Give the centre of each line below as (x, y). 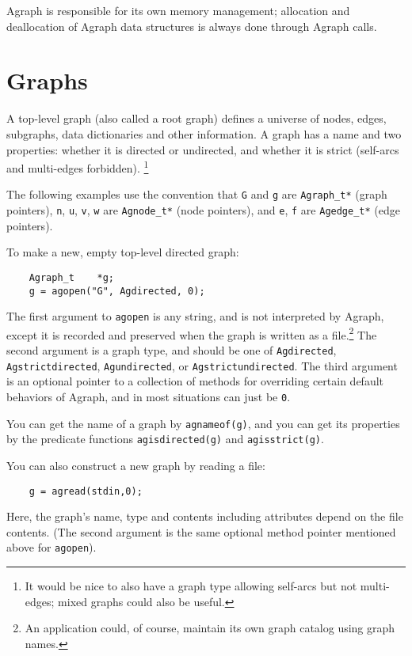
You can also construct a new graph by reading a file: (136, 465)
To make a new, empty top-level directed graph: (123, 252)
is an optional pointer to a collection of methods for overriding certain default (195, 381)
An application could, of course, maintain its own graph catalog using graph (210, 628)
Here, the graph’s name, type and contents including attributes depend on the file (205, 516)
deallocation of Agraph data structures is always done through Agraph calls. (192, 26)
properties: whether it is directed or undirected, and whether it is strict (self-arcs (203, 149)
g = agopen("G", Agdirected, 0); (117, 291)
